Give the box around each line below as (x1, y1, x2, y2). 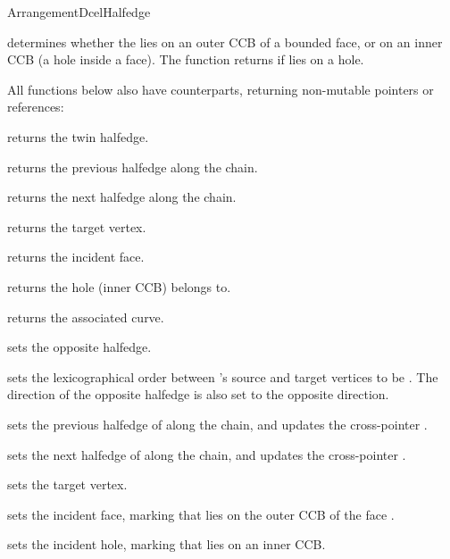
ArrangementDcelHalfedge (7, 3, 151, 21)
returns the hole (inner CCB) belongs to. (7, 277, 231, 296)
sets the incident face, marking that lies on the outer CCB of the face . (7, 505, 395, 523)
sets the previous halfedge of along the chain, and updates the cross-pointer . (7, 414, 428, 433)
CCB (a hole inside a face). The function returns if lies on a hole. (7, 50, 364, 69)
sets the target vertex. (7, 475, 128, 494)
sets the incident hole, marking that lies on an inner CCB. (7, 535, 326, 554)
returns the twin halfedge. (7, 127, 149, 146)
